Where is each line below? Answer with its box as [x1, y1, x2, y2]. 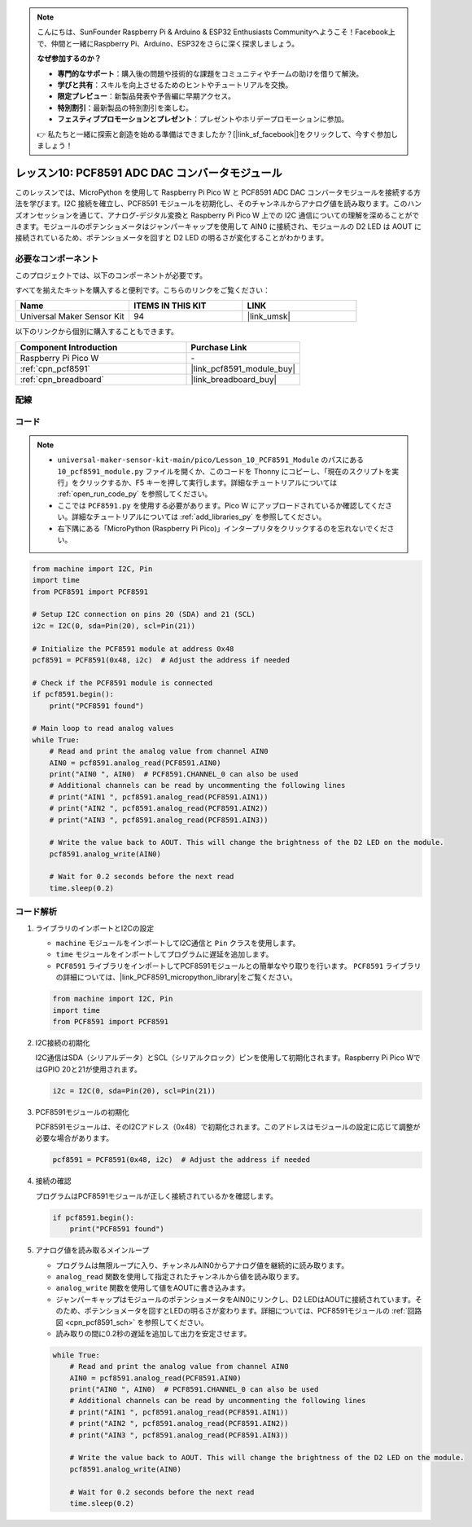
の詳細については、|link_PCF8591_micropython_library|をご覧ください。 [55, 972, 297, 982]
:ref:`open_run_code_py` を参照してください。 [57, 489, 212, 499]
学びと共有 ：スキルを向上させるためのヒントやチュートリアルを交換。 [57, 80, 293, 90]
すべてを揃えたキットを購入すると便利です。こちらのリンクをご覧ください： [15, 285, 270, 295]
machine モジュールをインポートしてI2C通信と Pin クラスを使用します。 [55, 938, 300, 948]
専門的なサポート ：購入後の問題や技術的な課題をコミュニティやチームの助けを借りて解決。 [57, 68, 364, 78]
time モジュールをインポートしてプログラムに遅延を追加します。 [55, 949, 273, 959]
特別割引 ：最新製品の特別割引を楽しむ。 [57, 103, 193, 112]
